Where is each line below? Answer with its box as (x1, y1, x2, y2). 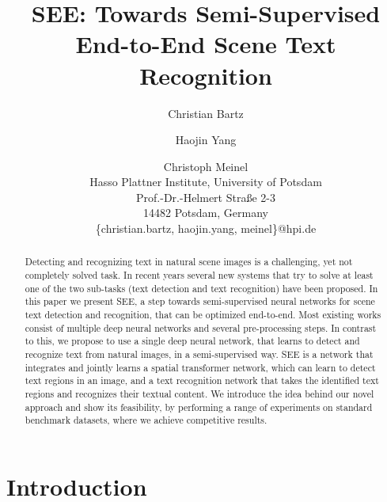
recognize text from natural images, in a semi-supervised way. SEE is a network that (25, 348, 374, 361)
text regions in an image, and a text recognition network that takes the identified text (25, 374, 379, 387)
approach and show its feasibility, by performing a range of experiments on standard (25, 400, 373, 413)
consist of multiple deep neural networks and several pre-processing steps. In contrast (25, 321, 377, 334)
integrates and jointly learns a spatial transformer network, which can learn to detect (25, 360, 376, 374)
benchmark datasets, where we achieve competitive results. (25, 413, 267, 427)
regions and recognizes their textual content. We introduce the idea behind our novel (25, 387, 374, 401)
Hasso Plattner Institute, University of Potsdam (89, 173, 322, 190)
